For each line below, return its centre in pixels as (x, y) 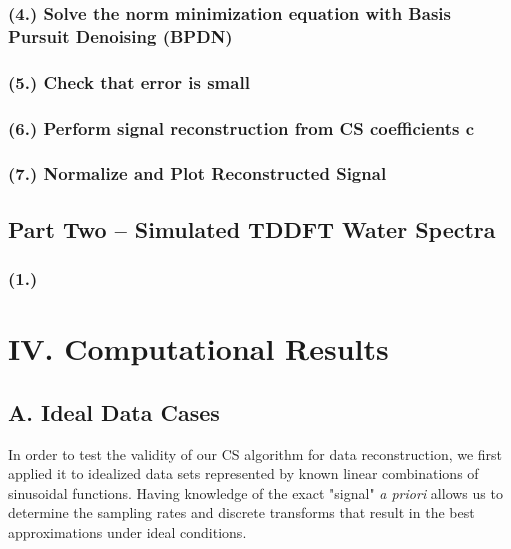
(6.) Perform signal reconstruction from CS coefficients (234, 127)
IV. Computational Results (198, 348)
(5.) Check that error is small (129, 81)
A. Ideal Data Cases (114, 411)
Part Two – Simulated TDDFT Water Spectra (252, 228)
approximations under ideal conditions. (127, 531)
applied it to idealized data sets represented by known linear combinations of (243, 473)
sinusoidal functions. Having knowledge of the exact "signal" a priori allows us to (255, 492)
